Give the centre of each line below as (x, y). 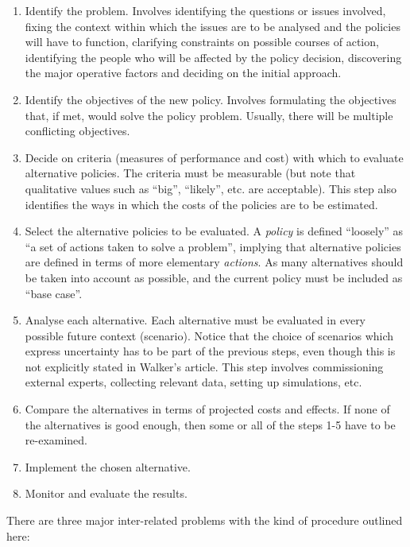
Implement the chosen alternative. (108, 466)
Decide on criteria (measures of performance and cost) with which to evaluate (214, 157)
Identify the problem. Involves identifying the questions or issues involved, (205, 10)
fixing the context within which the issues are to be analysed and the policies (213, 26)
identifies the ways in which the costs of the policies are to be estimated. (201, 204)
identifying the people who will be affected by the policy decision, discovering (213, 57)
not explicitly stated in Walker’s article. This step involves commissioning (204, 366)
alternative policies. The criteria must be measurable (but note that (190, 173)
